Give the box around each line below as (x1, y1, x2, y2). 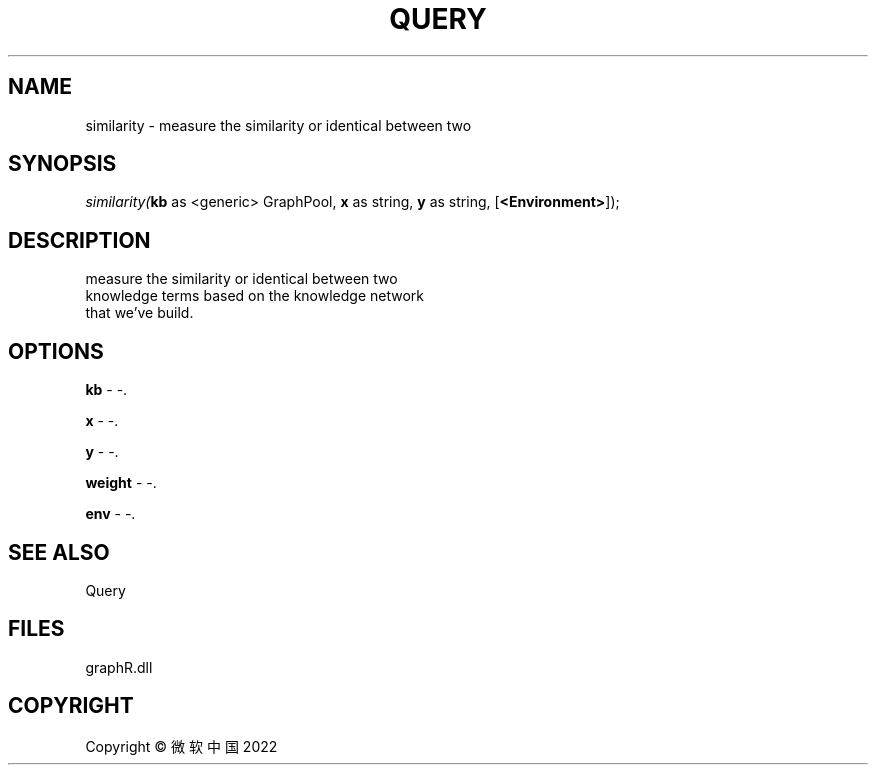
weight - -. (85, 474, 157, 492)
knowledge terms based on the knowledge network (85, 287, 424, 305)
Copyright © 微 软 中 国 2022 (85, 737, 278, 755)
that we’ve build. (85, 304, 194, 322)
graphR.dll (85, 658, 153, 676)
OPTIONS (8, 338, 104, 364)
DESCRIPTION (8, 227, 151, 253)
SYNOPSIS (8, 151, 117, 177)
